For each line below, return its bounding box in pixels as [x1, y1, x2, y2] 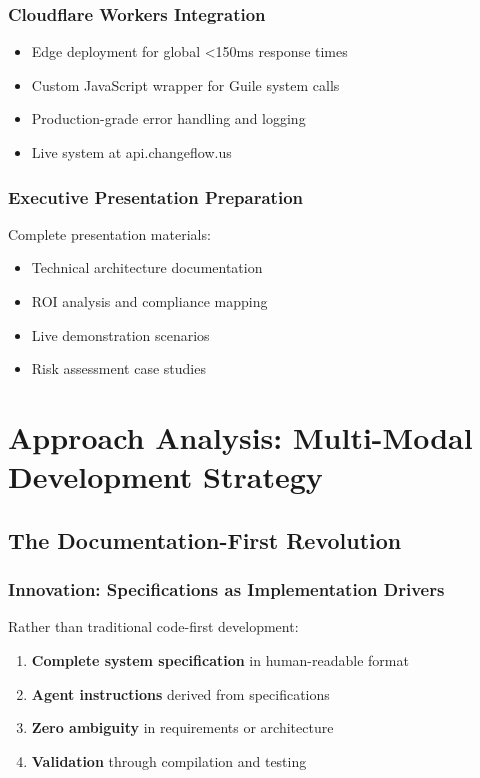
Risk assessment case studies [31, 358, 206, 379]
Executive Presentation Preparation [8, 184, 304, 209]
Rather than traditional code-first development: [8, 616, 299, 637]
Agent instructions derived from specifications [31, 683, 330, 704]
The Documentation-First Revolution [8, 524, 402, 555]
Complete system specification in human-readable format [31, 649, 409, 670]
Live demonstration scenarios [31, 324, 210, 345]
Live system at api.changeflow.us [31, 142, 232, 162]
